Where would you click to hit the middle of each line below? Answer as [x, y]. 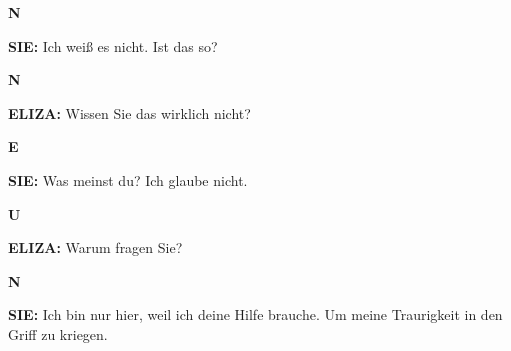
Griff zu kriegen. [58, 333]
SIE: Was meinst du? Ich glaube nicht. [128, 179]
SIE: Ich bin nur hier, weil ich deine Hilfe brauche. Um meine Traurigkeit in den [255, 314]
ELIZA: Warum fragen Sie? [95, 247]
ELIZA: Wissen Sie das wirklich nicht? [129, 112]
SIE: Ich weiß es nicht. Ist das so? [113, 45]
